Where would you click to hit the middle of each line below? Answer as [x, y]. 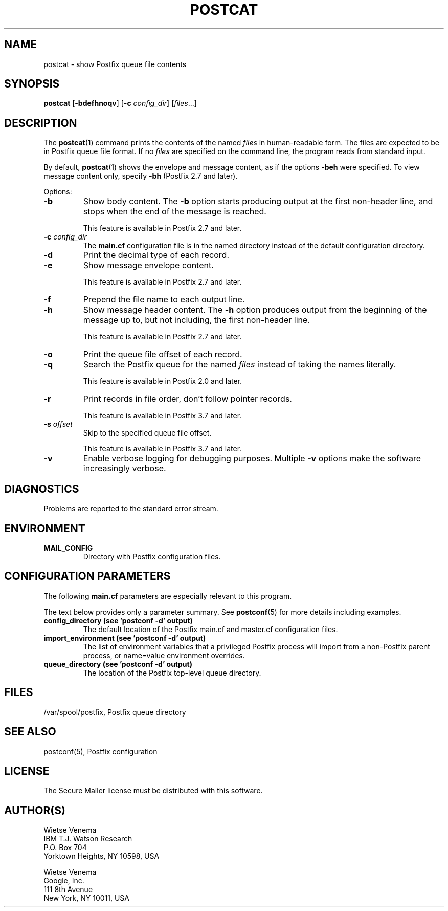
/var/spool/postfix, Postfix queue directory [115, 712]
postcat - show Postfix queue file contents [115, 64]
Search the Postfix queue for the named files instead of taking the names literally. [240, 365]
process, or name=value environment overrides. [164, 655]
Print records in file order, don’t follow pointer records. [187, 399]
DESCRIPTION [41, 123]
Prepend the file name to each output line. [164, 300]
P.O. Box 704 [65, 848]
